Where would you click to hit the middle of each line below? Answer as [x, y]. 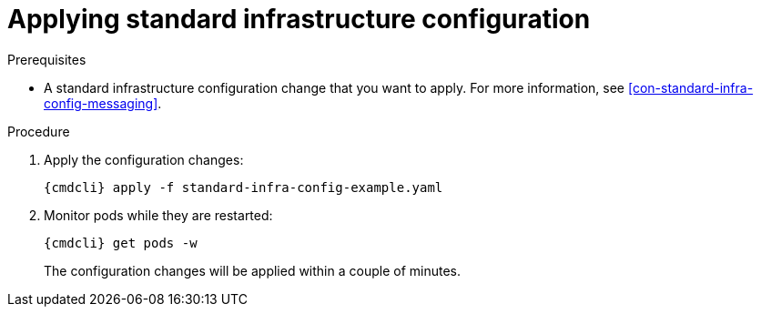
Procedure [39, 131]
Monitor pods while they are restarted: [158, 215]
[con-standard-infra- [690, 87]
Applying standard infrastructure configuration [299, 19]
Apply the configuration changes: [144, 159]
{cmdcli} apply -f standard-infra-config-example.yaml [244, 187]
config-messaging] [101, 103]
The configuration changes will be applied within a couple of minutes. [252, 270]
